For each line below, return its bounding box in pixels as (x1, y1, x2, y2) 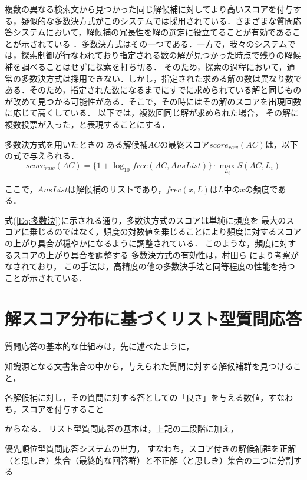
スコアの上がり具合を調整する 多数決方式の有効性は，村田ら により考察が (12, 248, 299, 261)
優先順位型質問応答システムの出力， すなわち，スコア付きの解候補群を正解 (5, 442, 296, 455)
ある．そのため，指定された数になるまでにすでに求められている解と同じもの (5, 84, 302, 96)
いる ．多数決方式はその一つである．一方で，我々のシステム (54, 37, 288, 49)
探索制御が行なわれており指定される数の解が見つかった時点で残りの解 (21, 49, 293, 61)
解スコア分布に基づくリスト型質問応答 (5, 306, 302, 330)
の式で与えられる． (5, 149, 79, 162)
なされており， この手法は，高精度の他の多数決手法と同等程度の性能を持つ (5, 260, 295, 272)
